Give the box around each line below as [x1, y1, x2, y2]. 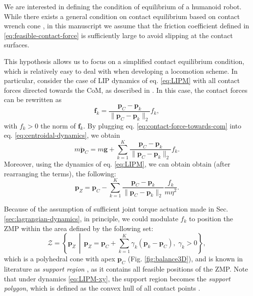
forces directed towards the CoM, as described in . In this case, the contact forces [4, 85, 248, 95]
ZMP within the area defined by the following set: [4, 223, 153, 233]
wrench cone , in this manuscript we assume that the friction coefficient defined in [4, 21, 250, 31]
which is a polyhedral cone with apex [4, 254, 115, 264]
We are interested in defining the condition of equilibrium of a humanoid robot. [4, 1, 242, 11]
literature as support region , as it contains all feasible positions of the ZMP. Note [4, 264, 248, 274]
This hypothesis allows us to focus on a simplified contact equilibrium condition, [4, 56, 245, 66]
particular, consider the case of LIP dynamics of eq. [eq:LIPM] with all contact [4, 75, 240, 85]
